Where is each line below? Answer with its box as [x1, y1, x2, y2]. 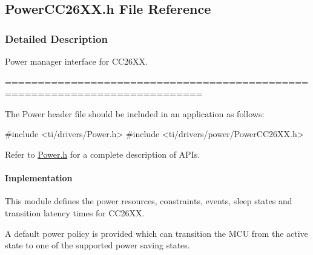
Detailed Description [5, 31, 108, 46]
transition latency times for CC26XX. [5, 206, 145, 219]
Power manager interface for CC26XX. [5, 55, 148, 67]
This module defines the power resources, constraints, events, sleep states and [5, 195, 292, 207]
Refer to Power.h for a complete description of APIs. [5, 147, 200, 160]
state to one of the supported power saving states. [5, 239, 190, 251]
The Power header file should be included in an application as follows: [5, 107, 265, 120]
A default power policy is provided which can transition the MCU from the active [5, 227, 308, 239]
